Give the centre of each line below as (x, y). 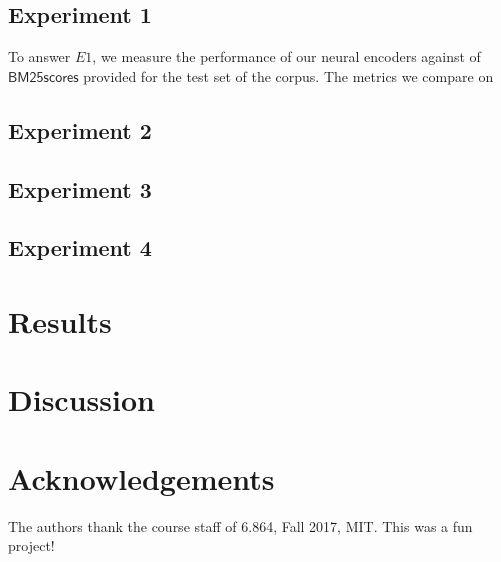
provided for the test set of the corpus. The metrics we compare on (288, 75)
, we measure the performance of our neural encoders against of (286, 56)
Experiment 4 (80, 247)
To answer (39, 56)
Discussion (81, 399)
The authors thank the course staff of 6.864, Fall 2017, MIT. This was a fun (240, 525)
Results (60, 320)
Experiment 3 (80, 188)
